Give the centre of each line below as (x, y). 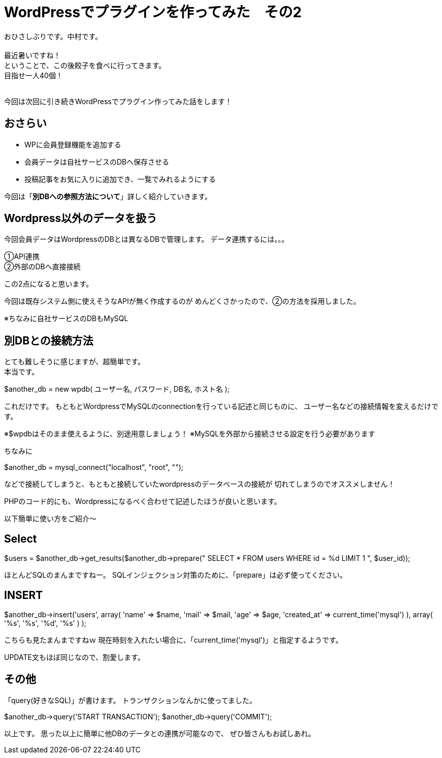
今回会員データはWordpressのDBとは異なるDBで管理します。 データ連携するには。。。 (146, 239)
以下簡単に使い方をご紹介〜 (50, 519)
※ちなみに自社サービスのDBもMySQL (66, 319)
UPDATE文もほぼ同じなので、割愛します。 (74, 657)
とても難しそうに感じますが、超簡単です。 (75, 362)
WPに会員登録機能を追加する (73, 144)
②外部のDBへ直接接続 (42, 267)
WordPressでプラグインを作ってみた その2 (153, 12)
